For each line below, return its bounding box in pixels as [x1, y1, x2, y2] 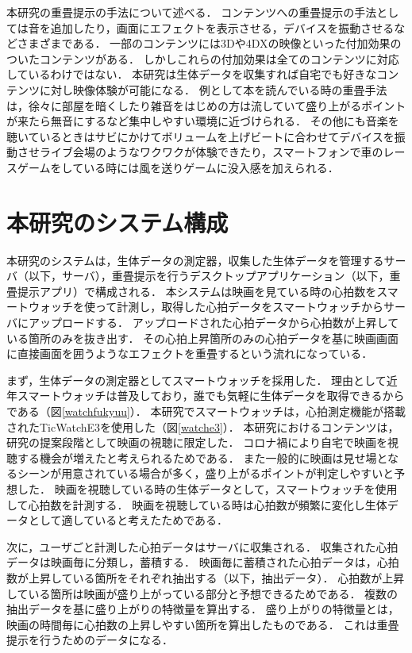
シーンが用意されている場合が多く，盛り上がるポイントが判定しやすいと [17, 465, 395, 482]
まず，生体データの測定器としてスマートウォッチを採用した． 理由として [6, 371, 387, 388]
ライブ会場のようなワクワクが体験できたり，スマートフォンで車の [39, 144, 383, 160]
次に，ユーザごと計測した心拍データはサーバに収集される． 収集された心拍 [6, 538, 399, 555]
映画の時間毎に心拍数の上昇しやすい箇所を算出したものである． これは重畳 [6, 616, 399, 632]
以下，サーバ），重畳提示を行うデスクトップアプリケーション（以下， [28, 267, 390, 284]
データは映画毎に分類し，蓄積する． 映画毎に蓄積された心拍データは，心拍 [6, 554, 399, 570]
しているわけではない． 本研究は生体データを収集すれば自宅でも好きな [6, 66, 377, 83]
